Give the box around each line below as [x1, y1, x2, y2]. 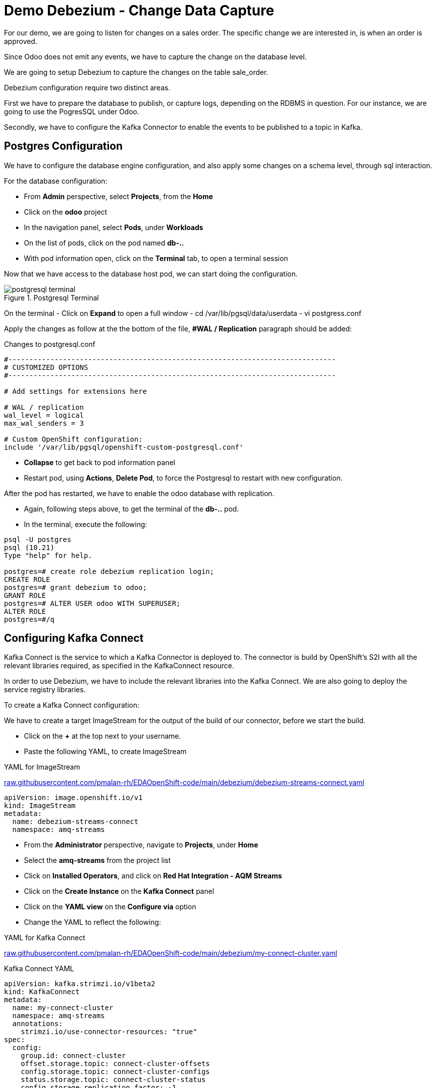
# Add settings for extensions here [4, 387, 147, 395]
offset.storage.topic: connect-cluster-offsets [20, 1060, 210, 1068]
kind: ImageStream [4, 802, 76, 810]
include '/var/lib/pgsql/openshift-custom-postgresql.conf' [4, 443, 244, 451]
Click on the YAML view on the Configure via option [24, 902, 196, 911]
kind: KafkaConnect [4, 988, 80, 996]
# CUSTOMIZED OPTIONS [4, 363, 88, 371]
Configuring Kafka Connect [4, 632, 144, 645]
